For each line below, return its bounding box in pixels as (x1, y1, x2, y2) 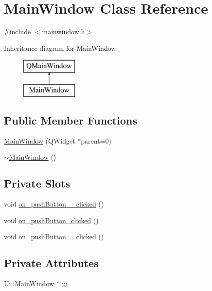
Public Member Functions (4, 112, 137, 127)
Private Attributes (4, 255, 99, 270)
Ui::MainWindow (4, 278, 54, 289)
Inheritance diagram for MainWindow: (4, 42, 118, 53)
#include (4, 26, 31, 37)
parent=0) (81, 135, 111, 145)
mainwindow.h (42, 26, 85, 37)
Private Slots (4, 176, 70, 191)
